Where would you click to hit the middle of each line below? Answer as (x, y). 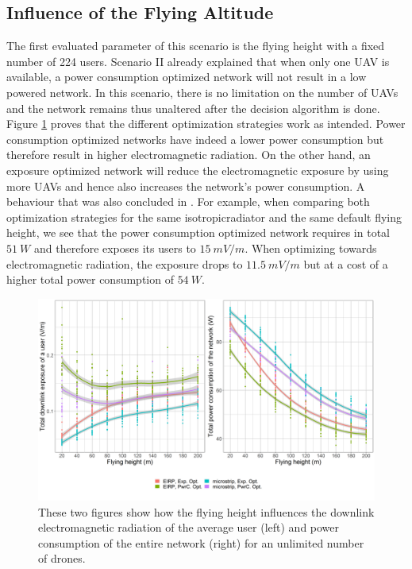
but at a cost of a (346, 263)
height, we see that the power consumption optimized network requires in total (198, 232)
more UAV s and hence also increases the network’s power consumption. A (186, 186)
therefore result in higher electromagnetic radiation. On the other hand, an (189, 155)
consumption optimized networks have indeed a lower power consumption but (195, 139)
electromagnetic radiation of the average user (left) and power (189, 527)
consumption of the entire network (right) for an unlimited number (201, 542)
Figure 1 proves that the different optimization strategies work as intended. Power (206, 124)
